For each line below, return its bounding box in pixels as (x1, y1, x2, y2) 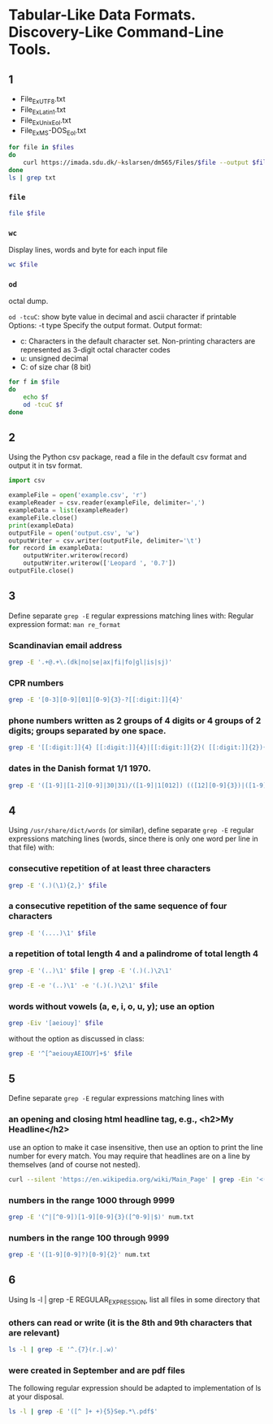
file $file (8, 209, 45, 217)
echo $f (23, 392, 49, 401)
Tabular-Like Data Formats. (8, 6, 196, 24)
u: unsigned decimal (19, 353, 89, 363)
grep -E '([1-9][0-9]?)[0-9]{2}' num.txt (8, 1251, 151, 1259)
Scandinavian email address (8, 639, 123, 651)
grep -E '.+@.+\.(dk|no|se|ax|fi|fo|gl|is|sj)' (8, 658, 173, 666)
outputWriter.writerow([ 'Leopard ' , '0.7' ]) (23, 559, 176, 568)
